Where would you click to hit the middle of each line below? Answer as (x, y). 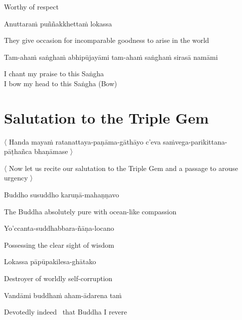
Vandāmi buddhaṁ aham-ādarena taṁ (63, 295)
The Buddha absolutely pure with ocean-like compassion (90, 211)
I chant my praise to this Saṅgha (54, 74)
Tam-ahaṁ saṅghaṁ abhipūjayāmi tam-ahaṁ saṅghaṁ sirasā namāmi (111, 57)
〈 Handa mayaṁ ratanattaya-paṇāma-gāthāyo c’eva (82, 141)
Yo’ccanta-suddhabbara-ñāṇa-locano (59, 228)
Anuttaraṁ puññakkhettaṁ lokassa (58, 23)
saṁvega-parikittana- (195, 141)
